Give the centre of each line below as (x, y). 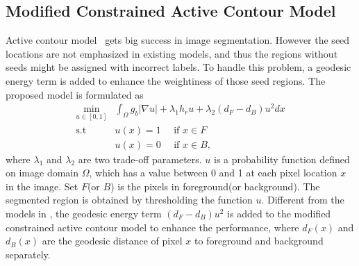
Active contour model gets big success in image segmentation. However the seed (178, 40)
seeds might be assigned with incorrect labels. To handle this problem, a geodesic (178, 67)
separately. (28, 254)
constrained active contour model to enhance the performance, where (152, 227)
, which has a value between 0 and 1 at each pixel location (213, 173)
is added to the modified (279, 213)
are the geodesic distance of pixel (112, 241)
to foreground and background (259, 241)
